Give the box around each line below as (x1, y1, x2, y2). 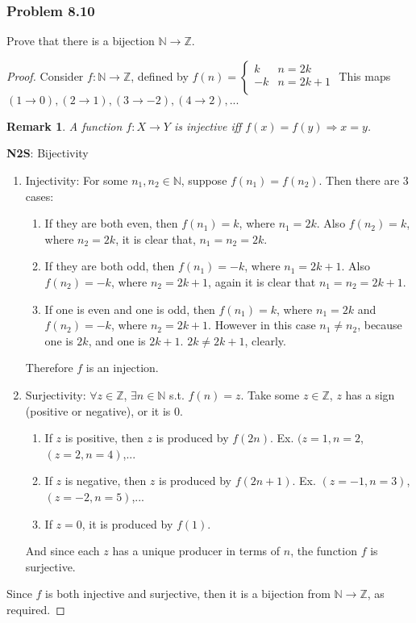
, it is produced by (81, 515, 173, 532)
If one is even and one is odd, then (44, 300, 215, 317)
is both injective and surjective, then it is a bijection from (45, 585, 331, 602)
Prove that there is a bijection (6, 32, 155, 49)
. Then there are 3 (318, 172, 409, 188)
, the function (290, 542, 357, 559)
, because (357, 316, 402, 333)
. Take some (240, 386, 300, 403)
